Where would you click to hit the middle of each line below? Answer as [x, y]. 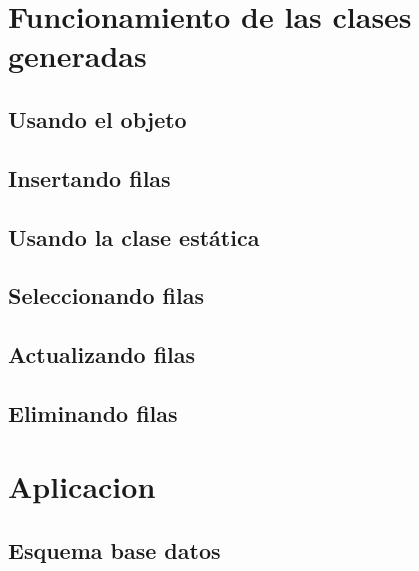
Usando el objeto [97, 118]
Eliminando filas [93, 412]
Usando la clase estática [134, 236]
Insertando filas [89, 177]
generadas [77, 55]
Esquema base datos [114, 550]
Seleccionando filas [106, 295]
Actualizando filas [102, 354]
